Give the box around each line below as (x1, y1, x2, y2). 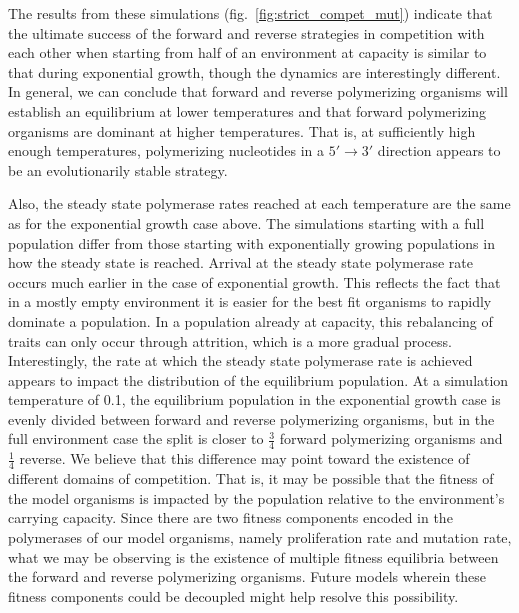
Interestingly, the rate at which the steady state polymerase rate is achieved (8, 350, 473, 371)
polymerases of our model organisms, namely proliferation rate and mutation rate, (8, 526, 512, 547)
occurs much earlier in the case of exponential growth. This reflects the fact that (8, 271, 501, 292)
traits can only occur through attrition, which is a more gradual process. (8, 330, 452, 351)
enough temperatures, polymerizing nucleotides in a (8, 140, 325, 161)
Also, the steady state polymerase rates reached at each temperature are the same (8, 193, 511, 214)
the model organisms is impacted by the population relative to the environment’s (8, 487, 505, 508)
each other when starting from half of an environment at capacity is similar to (8, 42, 487, 63)
